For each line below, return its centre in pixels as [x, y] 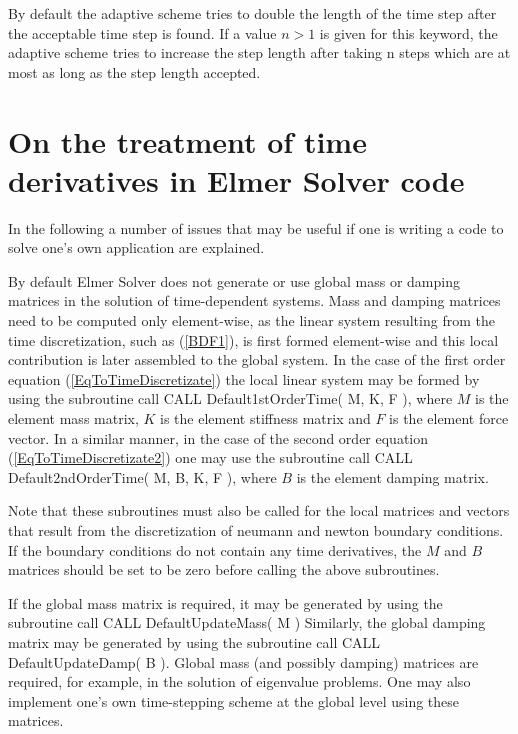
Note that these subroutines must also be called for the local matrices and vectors [259, 510]
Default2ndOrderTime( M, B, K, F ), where [142, 476]
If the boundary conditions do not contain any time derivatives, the [215, 549]
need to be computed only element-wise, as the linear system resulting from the [251, 320]
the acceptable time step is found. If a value [142, 32]
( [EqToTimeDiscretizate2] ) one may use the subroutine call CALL [210, 457]
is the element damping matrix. [392, 476]
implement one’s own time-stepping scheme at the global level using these [234, 700]
